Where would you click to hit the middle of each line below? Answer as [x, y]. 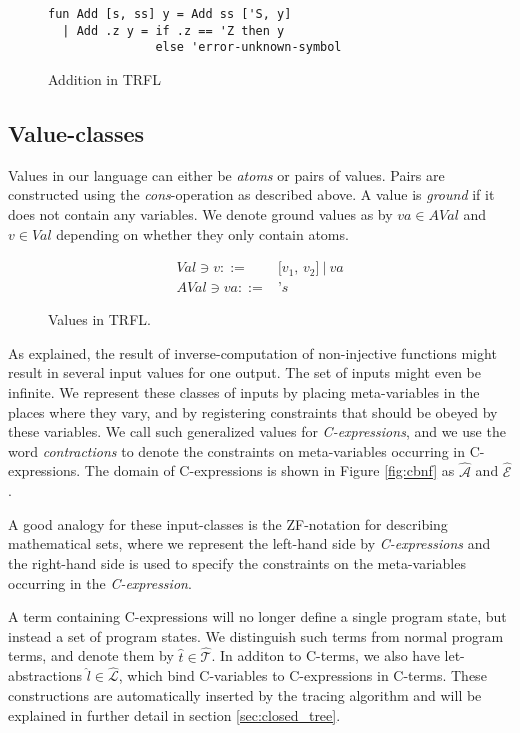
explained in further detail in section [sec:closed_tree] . [174, 714]
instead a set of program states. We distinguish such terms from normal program [256, 635]
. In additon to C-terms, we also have [325, 655]
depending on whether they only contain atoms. [202, 233]
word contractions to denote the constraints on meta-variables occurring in [236, 450]
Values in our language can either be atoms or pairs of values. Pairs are [226, 174]
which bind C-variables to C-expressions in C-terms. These [307, 675]
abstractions [45, 675]
